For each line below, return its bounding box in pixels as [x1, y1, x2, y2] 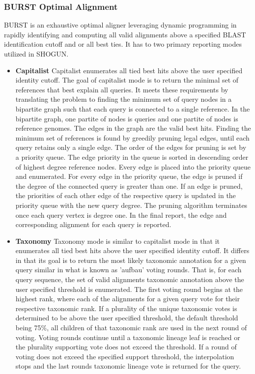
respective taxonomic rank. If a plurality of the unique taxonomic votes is [15, 303, 237, 313]
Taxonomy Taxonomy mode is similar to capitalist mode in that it [15, 235, 220, 246]
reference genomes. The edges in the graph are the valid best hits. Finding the [15, 123, 251, 133]
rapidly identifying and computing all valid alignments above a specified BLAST [4, 29, 246, 39]
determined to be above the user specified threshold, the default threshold [15, 313, 238, 323]
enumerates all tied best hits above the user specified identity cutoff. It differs [15, 245, 250, 256]
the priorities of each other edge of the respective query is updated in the [15, 190, 236, 201]
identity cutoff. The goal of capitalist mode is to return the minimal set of [15, 75, 239, 85]
